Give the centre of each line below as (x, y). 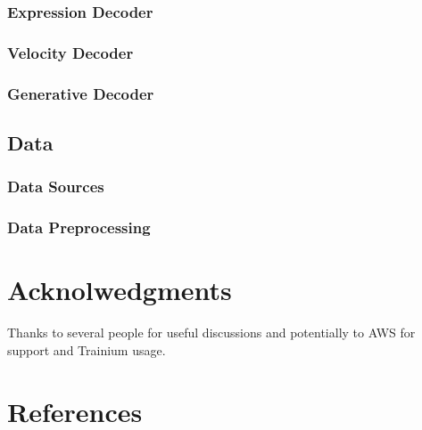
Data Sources (56, 187)
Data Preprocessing (79, 227)
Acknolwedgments (120, 290)
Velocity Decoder (70, 52)
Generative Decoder (81, 93)
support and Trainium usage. (87, 349)
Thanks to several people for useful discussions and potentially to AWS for (211, 333)
